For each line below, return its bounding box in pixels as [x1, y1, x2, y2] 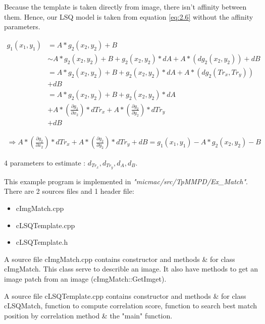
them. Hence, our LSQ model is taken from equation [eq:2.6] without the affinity [4, 11, 253, 22]
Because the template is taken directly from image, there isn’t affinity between [4, 2, 247, 12]
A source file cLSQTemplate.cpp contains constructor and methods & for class [4, 290, 246, 301]
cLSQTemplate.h [16, 237, 68, 247]
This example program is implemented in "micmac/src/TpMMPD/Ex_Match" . [4, 176, 248, 186]
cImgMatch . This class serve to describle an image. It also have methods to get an [4, 263, 258, 274]
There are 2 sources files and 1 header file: [4, 186, 134, 196]
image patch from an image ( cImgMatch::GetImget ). [4, 274, 167, 284]
